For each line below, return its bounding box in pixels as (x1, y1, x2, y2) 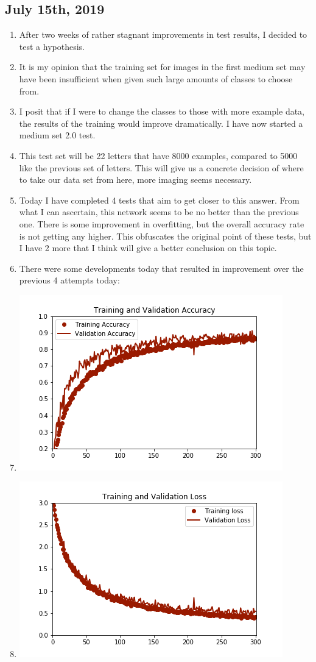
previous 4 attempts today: (19, 274, 120, 287)
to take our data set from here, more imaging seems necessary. (19, 173, 252, 186)
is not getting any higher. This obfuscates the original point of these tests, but (19, 229, 312, 242)
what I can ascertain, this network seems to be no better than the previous (19, 205, 299, 218)
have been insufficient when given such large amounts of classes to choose (19, 72, 293, 85)
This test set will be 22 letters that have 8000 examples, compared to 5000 (19, 149, 298, 162)
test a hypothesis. (19, 40, 85, 52)
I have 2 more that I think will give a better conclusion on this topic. (19, 241, 277, 254)
